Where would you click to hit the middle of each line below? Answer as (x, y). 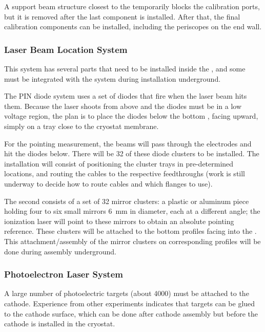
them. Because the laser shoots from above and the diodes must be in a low (123, 106)
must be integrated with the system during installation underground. (113, 78)
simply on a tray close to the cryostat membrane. (81, 126)
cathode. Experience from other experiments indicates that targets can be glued (130, 303)
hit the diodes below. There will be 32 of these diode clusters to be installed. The (132, 153)
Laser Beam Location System (66, 49)
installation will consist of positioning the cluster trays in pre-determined (119, 163)
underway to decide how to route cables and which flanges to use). (108, 183)
